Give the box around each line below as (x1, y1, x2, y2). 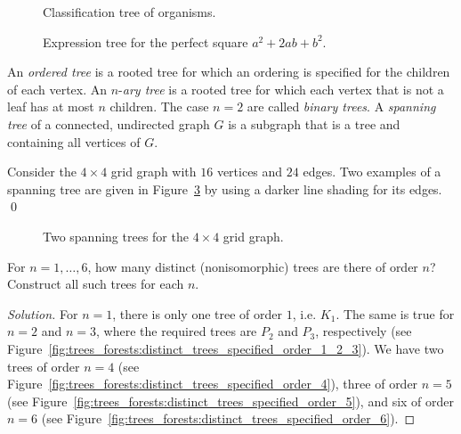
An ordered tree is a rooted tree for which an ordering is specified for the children (7, 62, 450, 81)
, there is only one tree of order (112, 304, 283, 323)
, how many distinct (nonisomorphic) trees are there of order (87, 257, 418, 275)
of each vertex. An (7, 79, 108, 98)
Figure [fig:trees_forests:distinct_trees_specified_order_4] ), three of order (7, 374, 418, 393)
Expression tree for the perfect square (43, 32, 248, 51)
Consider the (7, 162, 77, 181)
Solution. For (7, 304, 78, 323)
